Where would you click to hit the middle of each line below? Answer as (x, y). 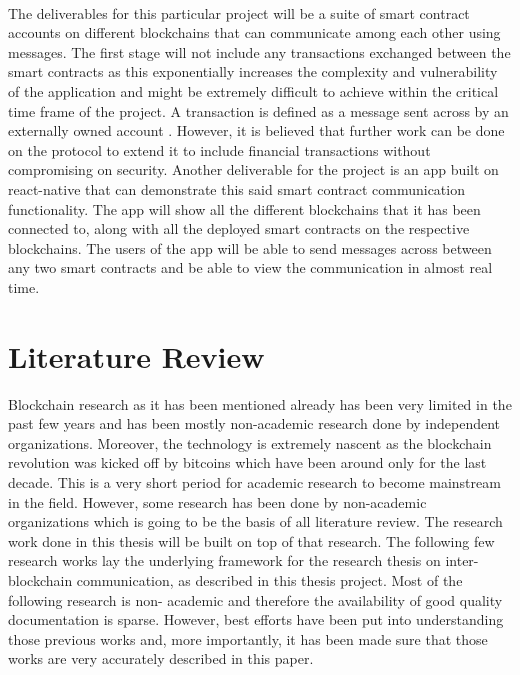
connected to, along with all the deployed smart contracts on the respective (239, 228)
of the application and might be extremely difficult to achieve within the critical (253, 90)
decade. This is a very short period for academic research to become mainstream (254, 482)
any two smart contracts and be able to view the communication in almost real (250, 267)
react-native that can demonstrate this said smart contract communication (236, 188)
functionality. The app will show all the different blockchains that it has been (244, 208)
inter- (462, 560)
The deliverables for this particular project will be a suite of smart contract (239, 12)
